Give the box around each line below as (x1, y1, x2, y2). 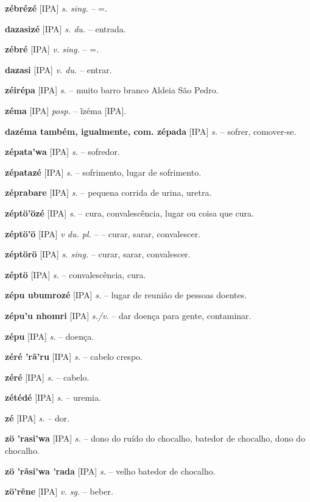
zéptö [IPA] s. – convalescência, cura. (5, 268, 146, 281)
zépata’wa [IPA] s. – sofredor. (5, 145, 120, 158)
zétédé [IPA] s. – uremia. (5, 391, 101, 404)
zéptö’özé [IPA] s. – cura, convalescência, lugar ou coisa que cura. (5, 206, 254, 219)
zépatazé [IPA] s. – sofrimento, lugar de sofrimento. (5, 165, 202, 178)
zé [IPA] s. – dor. (5, 411, 70, 424)
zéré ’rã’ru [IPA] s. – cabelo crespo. (5, 350, 143, 363)
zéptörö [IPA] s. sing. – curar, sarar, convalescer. (5, 248, 191, 260)
